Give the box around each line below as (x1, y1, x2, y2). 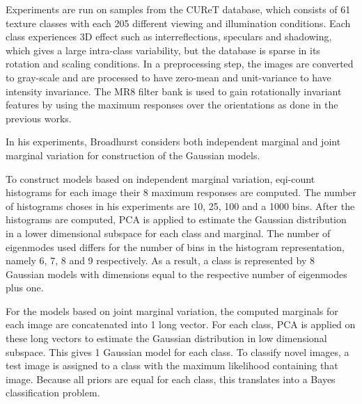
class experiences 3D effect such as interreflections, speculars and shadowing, (6, 29, 332, 44)
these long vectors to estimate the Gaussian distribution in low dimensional (6, 331, 327, 346)
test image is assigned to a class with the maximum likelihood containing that (6, 358, 338, 373)
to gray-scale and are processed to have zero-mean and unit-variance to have (6, 70, 331, 84)
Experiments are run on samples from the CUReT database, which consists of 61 (6, 2, 351, 16)
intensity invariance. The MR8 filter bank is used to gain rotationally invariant (6, 83, 342, 98)
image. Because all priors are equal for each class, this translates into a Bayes (6, 371, 336, 386)
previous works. (6, 111, 72, 125)
